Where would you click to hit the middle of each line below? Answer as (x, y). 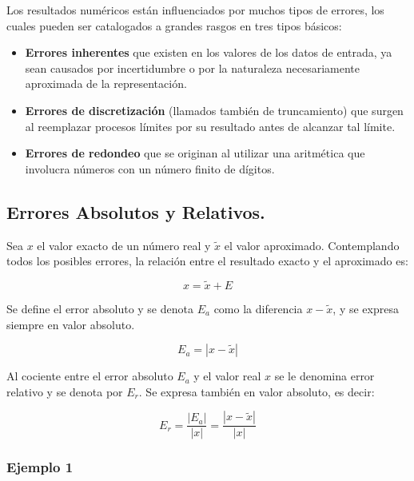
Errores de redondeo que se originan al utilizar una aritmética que (195, 153)
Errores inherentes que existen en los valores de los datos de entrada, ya (209, 52)
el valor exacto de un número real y (124, 245)
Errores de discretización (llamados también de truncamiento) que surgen (214, 110)
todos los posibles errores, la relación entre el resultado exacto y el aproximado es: (207, 261)
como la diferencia (258, 308)
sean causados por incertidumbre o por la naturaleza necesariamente (192, 68)
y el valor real (227, 376)
